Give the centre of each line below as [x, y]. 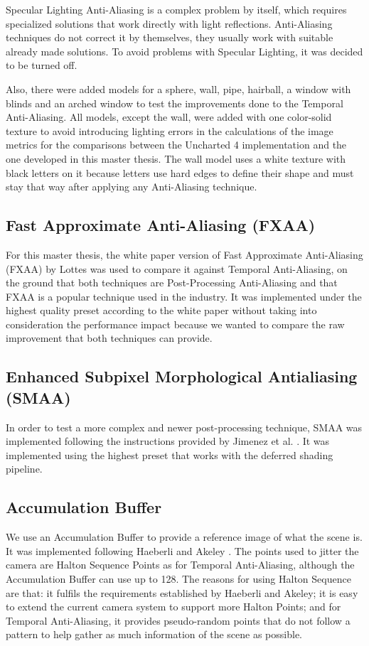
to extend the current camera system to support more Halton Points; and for [173, 607]
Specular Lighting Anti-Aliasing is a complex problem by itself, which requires [176, 9]
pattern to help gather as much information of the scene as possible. [154, 634]
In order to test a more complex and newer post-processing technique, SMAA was [184, 427]
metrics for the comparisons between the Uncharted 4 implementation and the [176, 145]
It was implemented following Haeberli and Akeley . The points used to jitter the [182, 550]
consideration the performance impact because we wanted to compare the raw [175, 324]
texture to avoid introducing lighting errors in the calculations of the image [170, 130]
